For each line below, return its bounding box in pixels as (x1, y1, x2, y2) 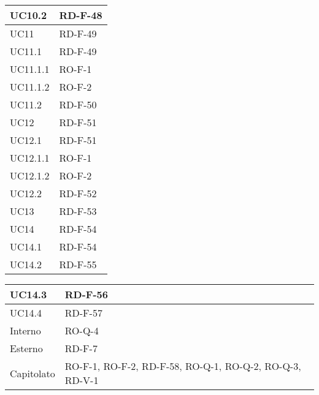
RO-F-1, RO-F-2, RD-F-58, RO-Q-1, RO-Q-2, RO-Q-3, (64, 359, 301, 373)
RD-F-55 (59, 257, 97, 271)
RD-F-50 (59, 97, 97, 111)
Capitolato (10, 366, 55, 380)
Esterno (10, 341, 43, 355)
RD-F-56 (64, 287, 108, 301)
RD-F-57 (64, 306, 102, 320)
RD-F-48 (59, 8, 102, 22)
